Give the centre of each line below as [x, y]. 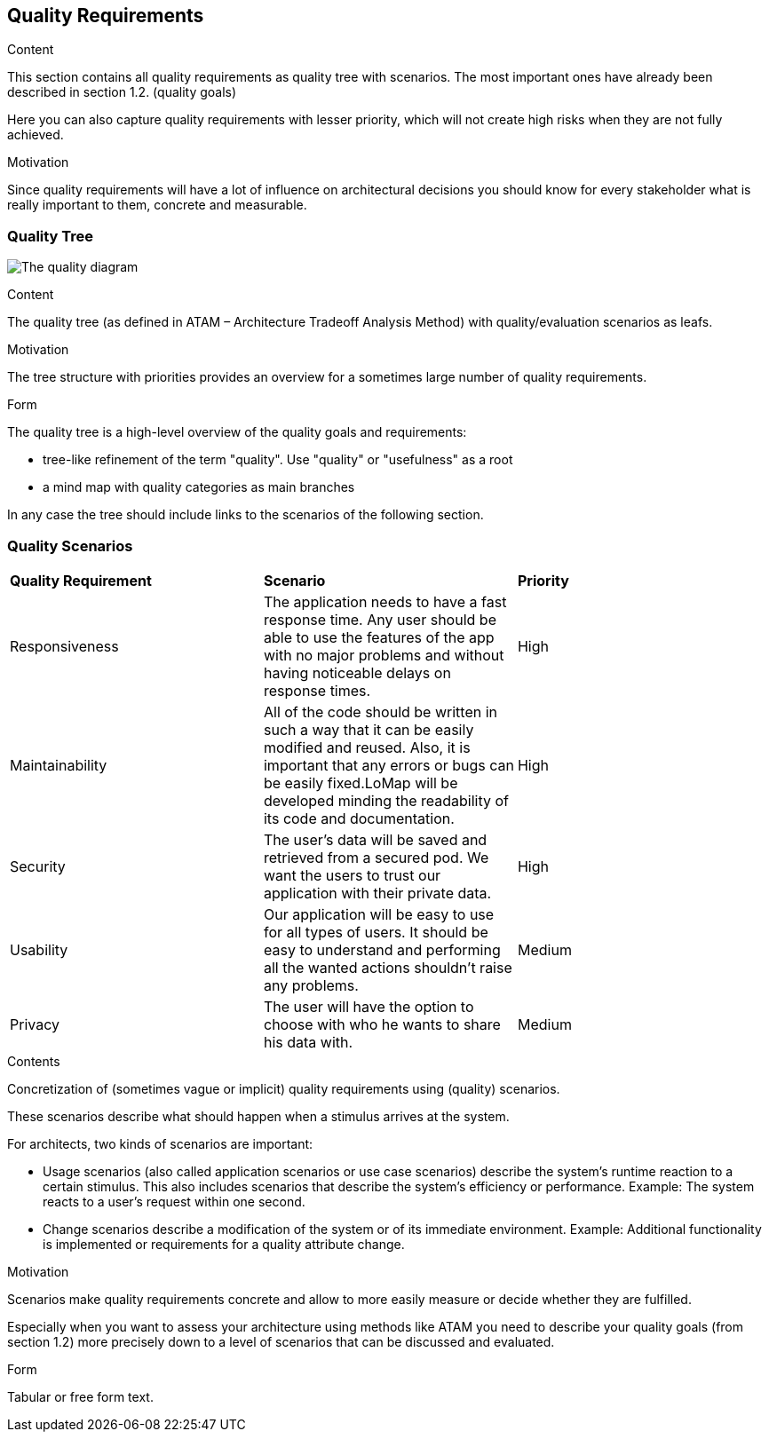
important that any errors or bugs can [388, 765]
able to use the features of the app [379, 637]
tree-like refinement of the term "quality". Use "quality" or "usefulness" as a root [278, 460]
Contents [34, 1061]
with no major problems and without [384, 655]
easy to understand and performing [382, 949]
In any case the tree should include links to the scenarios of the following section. [246, 515]
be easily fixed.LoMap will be [361, 783]
